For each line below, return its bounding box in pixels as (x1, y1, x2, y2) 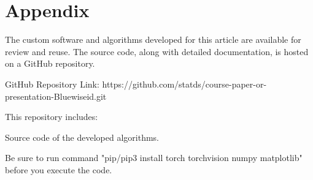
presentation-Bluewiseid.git (5, 89, 107, 102)
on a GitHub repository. (5, 57, 95, 70)
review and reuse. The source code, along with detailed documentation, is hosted (5, 45, 309, 58)
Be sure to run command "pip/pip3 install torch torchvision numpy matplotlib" (5, 151, 303, 164)
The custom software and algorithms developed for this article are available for (5, 33, 301, 46)
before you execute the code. (5, 163, 112, 176)
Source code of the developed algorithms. (5, 130, 159, 143)
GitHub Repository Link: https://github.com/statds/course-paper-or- (5, 77, 267, 90)
